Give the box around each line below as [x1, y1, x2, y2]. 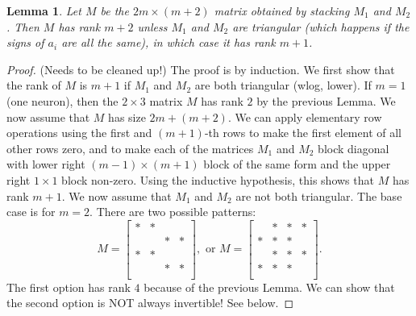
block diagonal [318, 139, 389, 156]
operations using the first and [6, 124, 152, 141]
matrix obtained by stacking [214, 2, 350, 19]
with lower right [6, 156, 85, 173]
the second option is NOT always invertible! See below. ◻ [6, 294, 294, 311]
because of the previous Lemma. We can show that [144, 278, 395, 295]
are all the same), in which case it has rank [61, 34, 276, 51]
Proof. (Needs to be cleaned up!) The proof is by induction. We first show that [6, 60, 395, 77]
